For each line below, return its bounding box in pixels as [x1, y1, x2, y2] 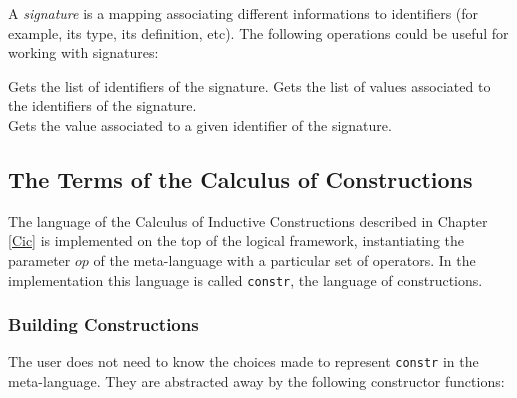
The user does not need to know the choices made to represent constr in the [8, 351, 479, 372]
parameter [8, 249, 71, 270]
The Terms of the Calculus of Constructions [8, 163, 473, 194]
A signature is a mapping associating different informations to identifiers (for [8, 3, 479, 23]
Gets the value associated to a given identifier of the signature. [8, 114, 392, 135]
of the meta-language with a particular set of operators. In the [93, 249, 476, 270]
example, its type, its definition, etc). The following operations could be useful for [8, 22, 509, 43]
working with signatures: [8, 42, 159, 63]
